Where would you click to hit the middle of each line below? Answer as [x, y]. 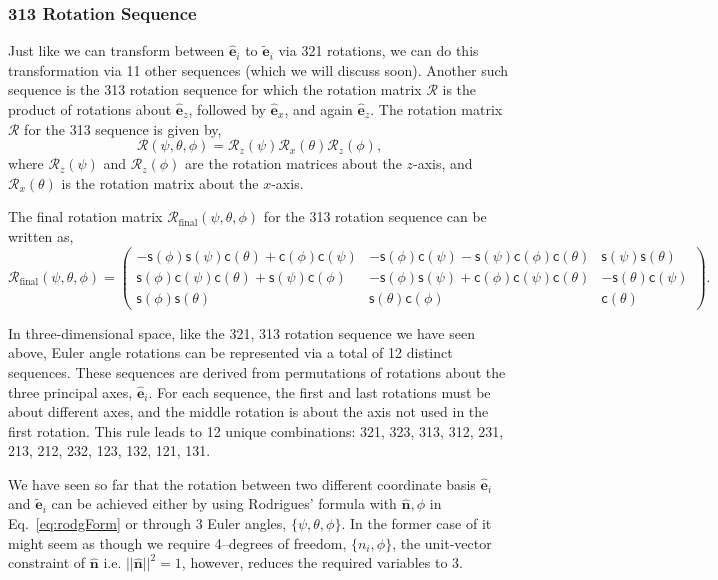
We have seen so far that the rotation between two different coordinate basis [242, 483]
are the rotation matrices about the [293, 163]
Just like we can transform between [116, 50]
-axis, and [443, 163]
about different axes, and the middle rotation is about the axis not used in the [248, 411]
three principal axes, [70, 391]
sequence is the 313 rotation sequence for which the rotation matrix [215, 89]
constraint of [47, 562]
